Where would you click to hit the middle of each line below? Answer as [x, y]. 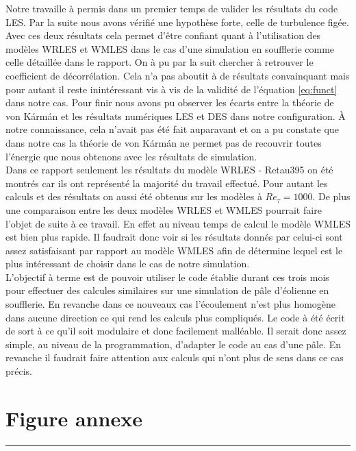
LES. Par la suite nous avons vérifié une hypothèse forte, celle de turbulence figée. [177, 22]
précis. [19, 371]
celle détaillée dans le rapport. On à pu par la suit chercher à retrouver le [160, 62]
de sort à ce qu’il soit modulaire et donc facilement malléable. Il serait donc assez [176, 331]
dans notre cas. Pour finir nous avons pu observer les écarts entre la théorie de [170, 102]
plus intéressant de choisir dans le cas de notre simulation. [128, 264]
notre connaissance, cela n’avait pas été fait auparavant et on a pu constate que [172, 129]
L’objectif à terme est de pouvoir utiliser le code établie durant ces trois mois [167, 277]
